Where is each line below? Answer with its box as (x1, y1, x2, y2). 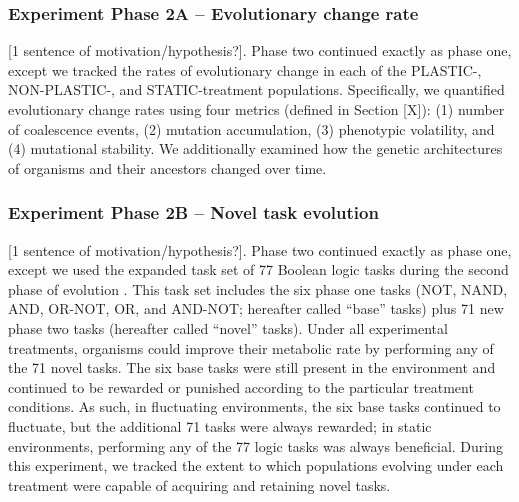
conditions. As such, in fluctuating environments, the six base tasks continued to (8, 396, 501, 417)
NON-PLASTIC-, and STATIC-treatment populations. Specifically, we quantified (8, 79, 505, 100)
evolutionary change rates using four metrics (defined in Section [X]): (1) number (8, 99, 505, 119)
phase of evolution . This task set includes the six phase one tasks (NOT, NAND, (8, 278, 508, 299)
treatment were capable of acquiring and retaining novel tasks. (8, 474, 391, 495)
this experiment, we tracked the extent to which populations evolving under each (8, 455, 504, 476)
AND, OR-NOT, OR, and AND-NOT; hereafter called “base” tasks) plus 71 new (8, 298, 504, 319)
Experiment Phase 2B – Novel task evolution (8, 200, 379, 225)
